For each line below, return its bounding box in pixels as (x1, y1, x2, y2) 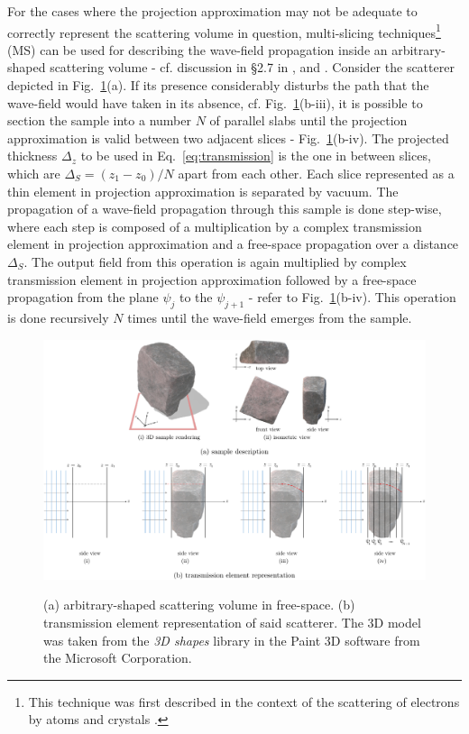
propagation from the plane (7, 288, 159, 307)
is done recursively (7, 307, 109, 326)
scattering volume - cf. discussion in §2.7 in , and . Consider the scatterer (50, 58, 455, 77)
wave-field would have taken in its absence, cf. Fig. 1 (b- (7, 93, 316, 112)
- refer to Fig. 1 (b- (248, 288, 353, 307)
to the (179, 288, 213, 307)
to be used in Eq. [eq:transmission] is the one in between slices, (80, 146, 431, 165)
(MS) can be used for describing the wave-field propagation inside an (7, 40, 388, 59)
